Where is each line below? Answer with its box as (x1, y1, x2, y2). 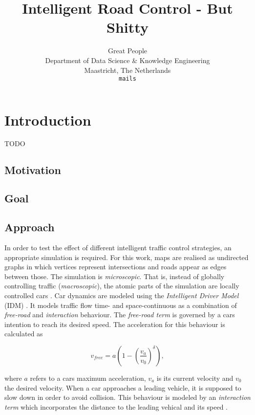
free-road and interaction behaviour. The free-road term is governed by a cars (4, 309, 235, 320)
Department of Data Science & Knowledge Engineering (45, 55, 210, 65)
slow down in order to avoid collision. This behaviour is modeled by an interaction (4, 392, 251, 402)
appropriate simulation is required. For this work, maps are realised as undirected (4, 252, 249, 262)
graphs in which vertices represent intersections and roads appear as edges (4, 262, 227, 272)
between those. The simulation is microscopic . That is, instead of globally (4, 271, 225, 281)
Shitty (106, 17, 149, 37)
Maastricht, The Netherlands (84, 65, 171, 75)
